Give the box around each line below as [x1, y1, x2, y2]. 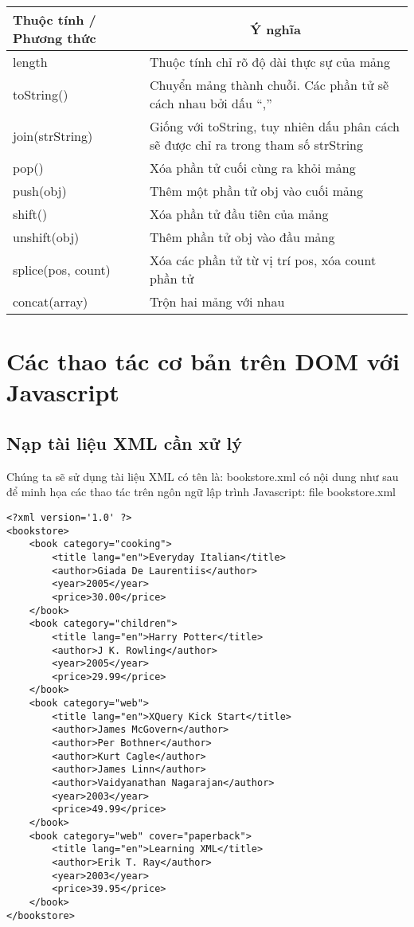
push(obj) [13, 182, 67, 200]
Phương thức [13, 29, 96, 47]
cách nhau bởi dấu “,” [150, 94, 272, 112]
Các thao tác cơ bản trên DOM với [6, 345, 400, 377]
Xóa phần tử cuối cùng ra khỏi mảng [150, 158, 356, 177]
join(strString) [13, 126, 93, 145]
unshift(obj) [13, 228, 80, 246]
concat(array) [13, 292, 88, 311]
